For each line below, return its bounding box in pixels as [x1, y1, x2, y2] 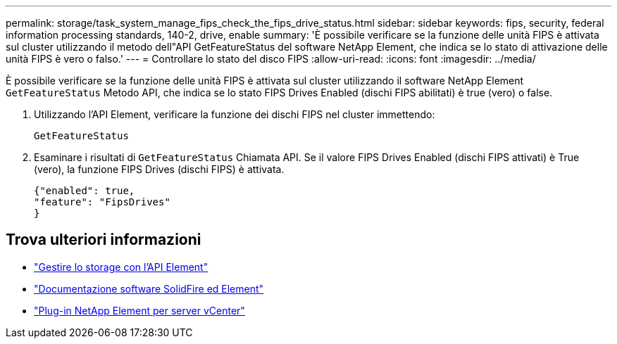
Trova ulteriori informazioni [6, 231, 201, 249]
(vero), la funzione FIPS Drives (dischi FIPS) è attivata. [34, 163, 285, 175]
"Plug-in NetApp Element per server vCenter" [34, 304, 245, 317]
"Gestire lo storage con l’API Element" [34, 260, 208, 273]
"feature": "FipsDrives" [34, 196, 170, 208]
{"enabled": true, [34, 185, 135, 196]
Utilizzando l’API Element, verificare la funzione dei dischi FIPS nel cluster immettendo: [34, 108, 435, 120]
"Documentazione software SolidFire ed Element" [34, 282, 264, 295]
